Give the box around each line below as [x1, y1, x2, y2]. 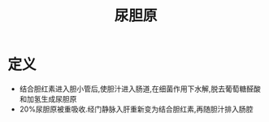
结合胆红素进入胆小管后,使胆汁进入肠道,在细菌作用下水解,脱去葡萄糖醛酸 [19, 84, 261, 94]
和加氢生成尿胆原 [19, 94, 77, 103]
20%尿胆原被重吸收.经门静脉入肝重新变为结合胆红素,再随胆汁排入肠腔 [19, 104, 254, 114]
